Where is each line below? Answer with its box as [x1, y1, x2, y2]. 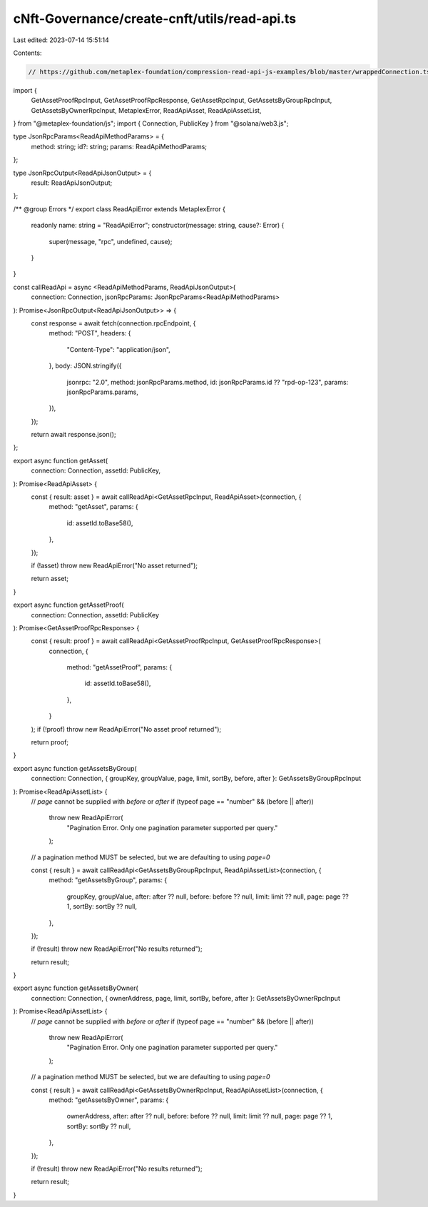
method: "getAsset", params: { [49, 503, 138, 511]
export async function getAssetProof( [13, 600, 124, 610]
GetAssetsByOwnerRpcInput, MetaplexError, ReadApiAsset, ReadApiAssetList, [31, 106, 262, 114]
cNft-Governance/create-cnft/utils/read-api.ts [13, 11, 297, 26]
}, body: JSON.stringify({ [49, 361, 122, 370]
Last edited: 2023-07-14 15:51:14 [13, 36, 110, 44]
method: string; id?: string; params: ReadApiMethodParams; [31, 142, 207, 151]
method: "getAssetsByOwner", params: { [49, 1096, 169, 1104]
